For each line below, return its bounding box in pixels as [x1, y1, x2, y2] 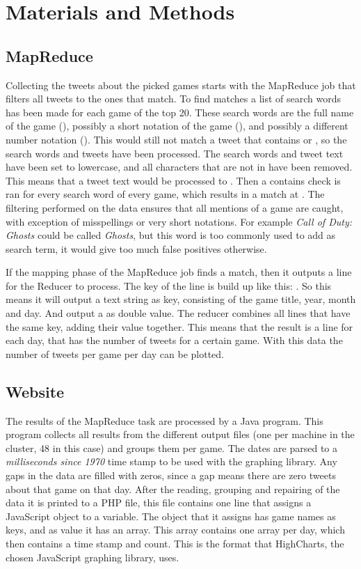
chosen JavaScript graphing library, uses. [6, 549, 179, 564]
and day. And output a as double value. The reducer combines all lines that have [6, 306, 351, 320]
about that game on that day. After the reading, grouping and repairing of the [6, 481, 340, 496]
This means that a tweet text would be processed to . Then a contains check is [6, 173, 341, 187]
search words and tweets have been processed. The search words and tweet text [6, 146, 344, 160]
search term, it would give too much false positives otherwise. [6, 241, 267, 256]
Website [6, 380, 65, 402]
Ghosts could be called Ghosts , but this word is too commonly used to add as [6, 228, 336, 242]
